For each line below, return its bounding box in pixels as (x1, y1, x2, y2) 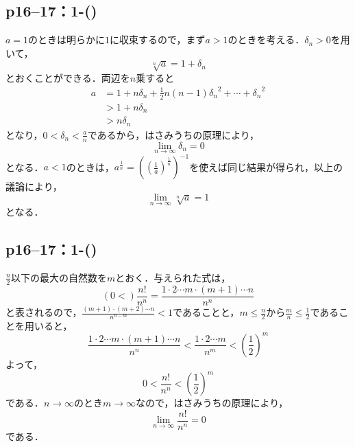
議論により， (5, 179, 62, 194)
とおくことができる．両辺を (5, 70, 130, 84)
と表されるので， (5, 305, 82, 319)
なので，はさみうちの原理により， (136, 396, 289, 410)
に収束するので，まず (110, 32, 206, 47)
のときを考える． (228, 32, 305, 47)
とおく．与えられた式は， (115, 270, 231, 284)
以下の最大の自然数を (10, 270, 107, 284)
